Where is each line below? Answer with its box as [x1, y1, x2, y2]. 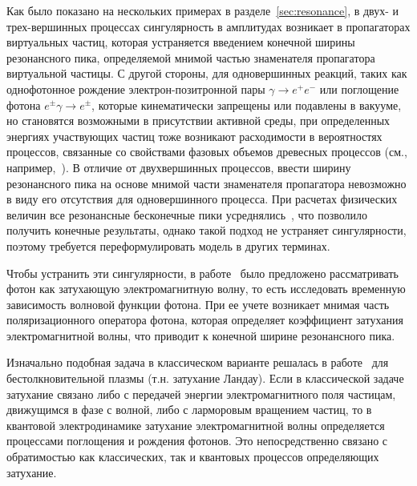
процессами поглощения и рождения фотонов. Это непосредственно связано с [6, 432, 388, 449]
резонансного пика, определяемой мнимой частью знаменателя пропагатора [6, 49, 375, 66]
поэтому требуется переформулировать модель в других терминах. [6, 237, 330, 254]
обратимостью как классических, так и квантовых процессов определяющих [6, 448, 379, 465]
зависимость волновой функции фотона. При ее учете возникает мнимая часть [6, 295, 390, 312]
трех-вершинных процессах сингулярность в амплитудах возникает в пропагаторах [6, 18, 411, 34]
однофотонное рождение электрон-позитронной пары [6, 80, 265, 97]
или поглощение [319, 80, 399, 97]
